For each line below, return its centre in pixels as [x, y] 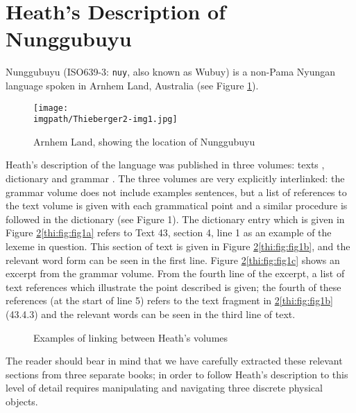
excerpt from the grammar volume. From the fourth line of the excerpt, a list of [175, 273]
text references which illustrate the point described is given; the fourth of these [173, 287]
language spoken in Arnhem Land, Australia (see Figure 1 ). [132, 85]
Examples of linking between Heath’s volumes [131, 337]
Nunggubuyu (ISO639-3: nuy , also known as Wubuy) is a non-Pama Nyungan [171, 72]
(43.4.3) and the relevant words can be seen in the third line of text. [151, 314]
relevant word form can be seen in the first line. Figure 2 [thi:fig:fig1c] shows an [173, 260]
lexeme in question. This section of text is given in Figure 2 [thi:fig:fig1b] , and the [178, 246]
